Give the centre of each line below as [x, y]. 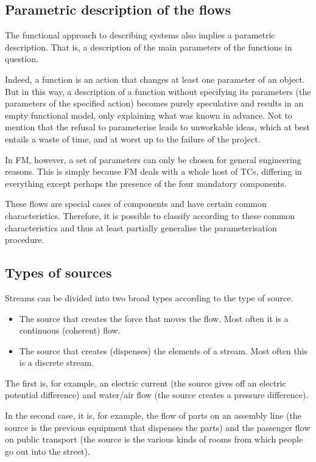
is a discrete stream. [57, 362]
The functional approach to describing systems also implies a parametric [140, 35]
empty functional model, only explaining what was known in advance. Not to [149, 115]
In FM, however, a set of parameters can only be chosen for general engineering [153, 159]
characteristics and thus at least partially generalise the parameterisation [141, 227]
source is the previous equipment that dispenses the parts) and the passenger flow [158, 427]
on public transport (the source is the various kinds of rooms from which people [154, 439]
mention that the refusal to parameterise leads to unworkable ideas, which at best [158, 127]
